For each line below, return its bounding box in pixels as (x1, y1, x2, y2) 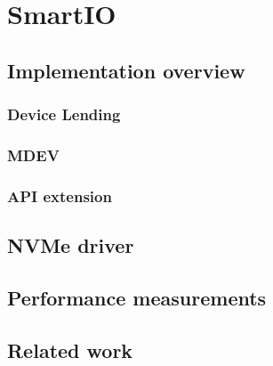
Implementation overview (7, 56, 245, 84)
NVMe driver (7, 232, 134, 259)
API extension (7, 184, 112, 207)
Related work (7, 336, 133, 363)
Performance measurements (7, 283, 267, 311)
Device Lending (7, 103, 121, 126)
